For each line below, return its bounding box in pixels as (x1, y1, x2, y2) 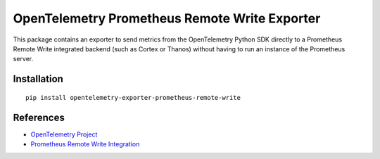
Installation (13, 73, 63, 85)
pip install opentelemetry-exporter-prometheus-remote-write (25, 94, 241, 101)
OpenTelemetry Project (30, 130, 98, 139)
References (13, 111, 65, 123)
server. (13, 55, 34, 63)
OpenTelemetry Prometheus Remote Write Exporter (13, 11, 321, 26)
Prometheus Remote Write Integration (30, 140, 140, 148)
